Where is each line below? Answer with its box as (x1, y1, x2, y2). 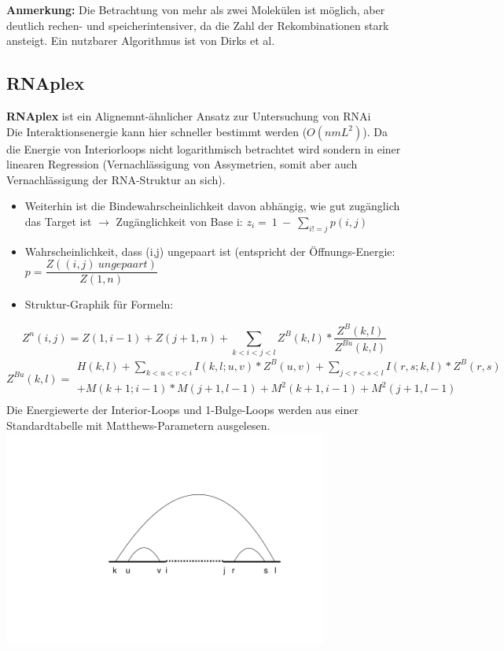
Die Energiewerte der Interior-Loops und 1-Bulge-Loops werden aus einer (6, 401, 359, 418)
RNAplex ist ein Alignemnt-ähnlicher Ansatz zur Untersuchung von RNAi (6, 107, 371, 124)
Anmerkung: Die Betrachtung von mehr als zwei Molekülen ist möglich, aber (6, 2, 385, 17)
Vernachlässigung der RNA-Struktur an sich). (6, 171, 226, 187)
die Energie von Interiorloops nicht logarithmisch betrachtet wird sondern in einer (6, 140, 401, 157)
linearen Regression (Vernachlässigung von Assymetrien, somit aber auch (6, 156, 358, 172)
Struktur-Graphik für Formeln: (24, 296, 174, 313)
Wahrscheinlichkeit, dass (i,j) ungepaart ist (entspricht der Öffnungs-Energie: (24, 242, 395, 259)
